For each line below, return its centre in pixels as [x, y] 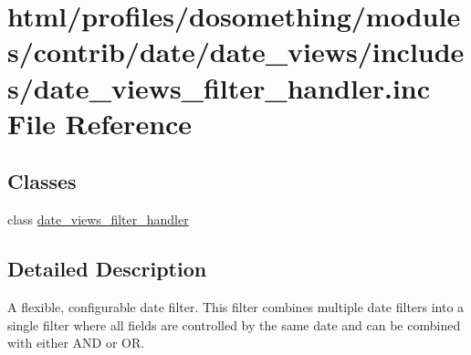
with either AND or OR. [76, 343]
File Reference [100, 123]
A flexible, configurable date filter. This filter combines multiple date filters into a [236, 306]
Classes [42, 181]
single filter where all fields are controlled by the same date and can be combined [234, 324]
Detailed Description [107, 269]
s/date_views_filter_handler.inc [219, 87]
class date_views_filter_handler [98, 219]
